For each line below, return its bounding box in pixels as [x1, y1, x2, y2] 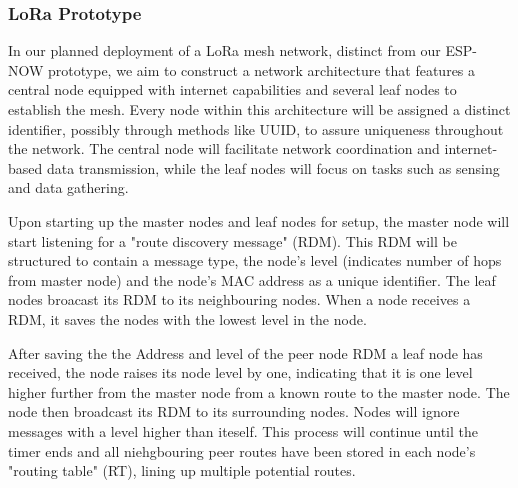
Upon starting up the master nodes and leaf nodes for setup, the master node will [8, 210, 510, 231]
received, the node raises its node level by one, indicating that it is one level [8, 362, 473, 383]
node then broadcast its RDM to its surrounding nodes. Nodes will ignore [8, 401, 460, 422]
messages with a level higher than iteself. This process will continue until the [8, 420, 478, 441]
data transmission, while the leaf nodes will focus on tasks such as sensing [46, 157, 500, 178]
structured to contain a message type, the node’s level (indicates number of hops [8, 250, 502, 271]
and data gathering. [8, 177, 129, 198]
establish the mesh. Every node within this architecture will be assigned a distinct [8, 99, 511, 119]
